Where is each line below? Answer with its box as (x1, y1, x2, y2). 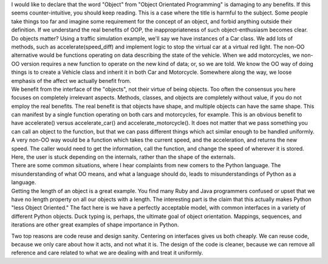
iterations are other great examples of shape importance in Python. (11, 221, 179, 228)
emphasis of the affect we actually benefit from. (11, 77, 132, 84)
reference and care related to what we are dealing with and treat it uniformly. (11, 249, 203, 257)
